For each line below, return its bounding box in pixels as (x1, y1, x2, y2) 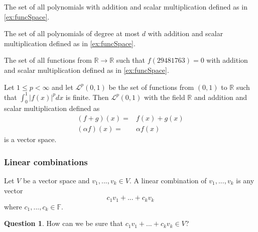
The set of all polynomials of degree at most (4, 28, 140, 39)
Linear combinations (4, 155, 88, 168)
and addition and (194, 91, 247, 102)
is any (236, 175, 254, 185)
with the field (144, 91, 185, 102)
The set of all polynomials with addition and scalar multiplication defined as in (4, 2, 247, 12)
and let (52, 81, 73, 92)
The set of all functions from (4, 55, 92, 65)
